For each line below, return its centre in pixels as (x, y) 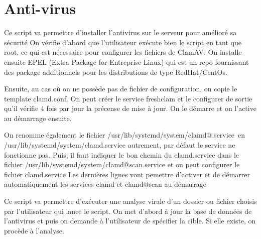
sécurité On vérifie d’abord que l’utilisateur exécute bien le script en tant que (123, 42)
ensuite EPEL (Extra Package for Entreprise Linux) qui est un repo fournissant (126, 62)
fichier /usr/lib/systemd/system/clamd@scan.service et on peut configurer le (122, 164)
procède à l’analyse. (34, 230)
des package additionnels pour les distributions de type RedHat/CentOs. (116, 72)
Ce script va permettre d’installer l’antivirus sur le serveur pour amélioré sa (120, 32)
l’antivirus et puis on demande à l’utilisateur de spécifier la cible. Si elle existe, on (130, 221)
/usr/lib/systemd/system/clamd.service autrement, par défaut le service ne (120, 145)
